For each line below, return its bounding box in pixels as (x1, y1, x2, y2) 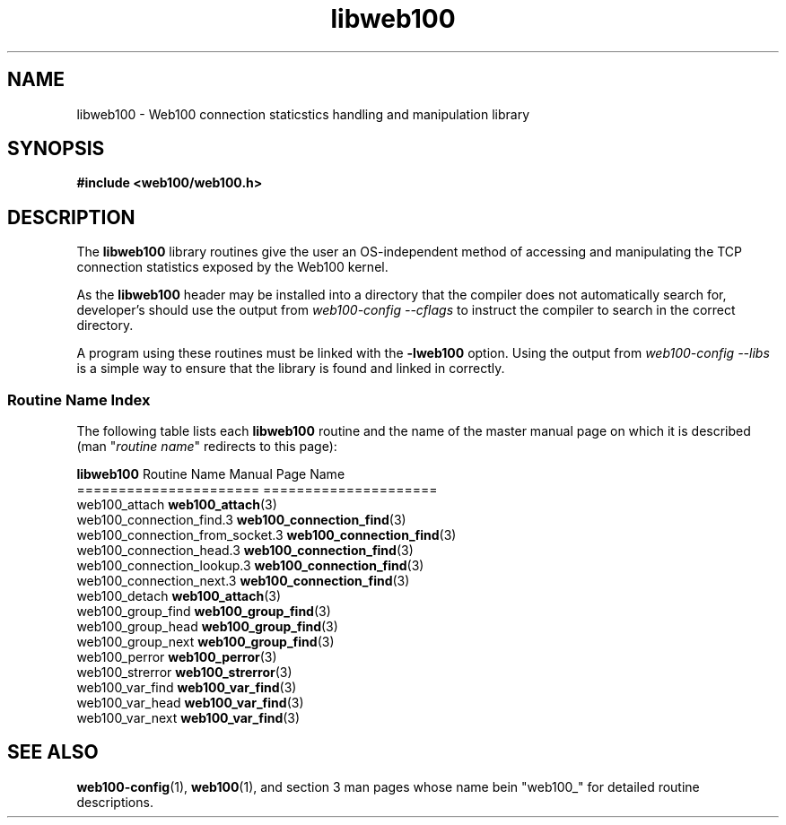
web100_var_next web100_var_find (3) (76, 710, 301, 726)
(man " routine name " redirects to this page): (76, 439, 337, 455)
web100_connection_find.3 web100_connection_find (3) (76, 512, 406, 528)
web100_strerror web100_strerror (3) (76, 664, 293, 681)
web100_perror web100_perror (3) (76, 649, 277, 665)
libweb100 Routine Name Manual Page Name (76, 466, 345, 482)
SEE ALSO (7, 741, 99, 764)
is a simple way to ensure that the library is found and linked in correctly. (76, 360, 505, 377)
